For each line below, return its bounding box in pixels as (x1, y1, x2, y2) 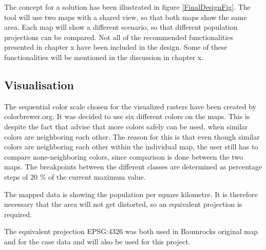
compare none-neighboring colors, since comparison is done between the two (4, 151, 243, 162)
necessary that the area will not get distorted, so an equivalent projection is (4, 199, 242, 209)
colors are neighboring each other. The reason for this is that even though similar (4, 131, 260, 142)
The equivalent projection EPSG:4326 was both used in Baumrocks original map (4, 226, 258, 237)
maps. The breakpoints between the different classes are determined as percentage (4, 161, 262, 172)
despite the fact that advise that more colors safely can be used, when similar (4, 121, 248, 131)
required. (4, 208, 32, 219)
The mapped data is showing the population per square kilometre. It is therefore (4, 188, 258, 199)
